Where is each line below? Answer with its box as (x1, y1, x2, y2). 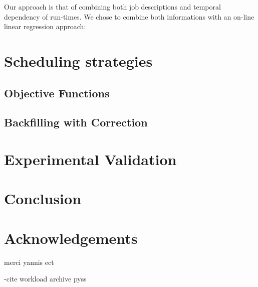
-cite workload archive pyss (4, 273, 87, 284)
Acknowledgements (4, 227, 138, 248)
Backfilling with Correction (4, 114, 148, 130)
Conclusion (4, 188, 82, 209)
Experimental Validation (4, 149, 177, 169)
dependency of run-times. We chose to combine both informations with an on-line (4, 11, 254, 22)
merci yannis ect (4, 256, 54, 267)
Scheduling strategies (4, 50, 153, 71)
